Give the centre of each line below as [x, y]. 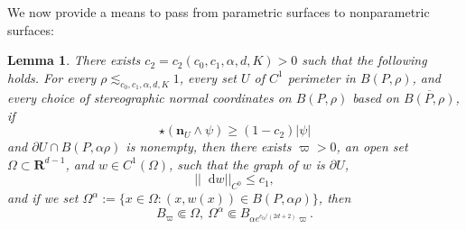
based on [376, 97]
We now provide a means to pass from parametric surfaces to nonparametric [219, 12]
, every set [208, 77]
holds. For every [52, 77]
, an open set [372, 147]
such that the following [364, 60]
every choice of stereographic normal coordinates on [149, 97]
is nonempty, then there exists [209, 147]
